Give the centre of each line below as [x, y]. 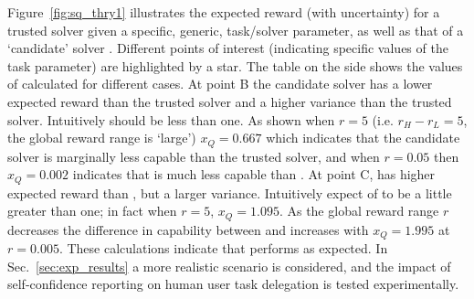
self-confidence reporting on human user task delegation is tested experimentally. [233, 284]
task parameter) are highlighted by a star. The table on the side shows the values [235, 65]
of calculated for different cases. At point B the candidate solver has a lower [220, 84]
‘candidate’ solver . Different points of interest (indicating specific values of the [228, 48]
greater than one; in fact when [92, 211]
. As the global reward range [359, 211]
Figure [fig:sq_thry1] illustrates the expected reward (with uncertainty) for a [224, 12]
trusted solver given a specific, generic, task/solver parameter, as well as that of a [236, 30]
